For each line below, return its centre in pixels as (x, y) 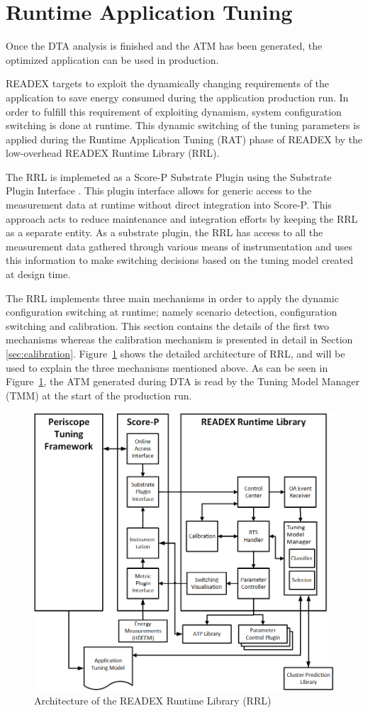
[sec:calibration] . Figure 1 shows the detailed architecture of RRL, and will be (175, 353)
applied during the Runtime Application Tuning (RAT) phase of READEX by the (184, 139)
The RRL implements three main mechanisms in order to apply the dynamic (172, 298)
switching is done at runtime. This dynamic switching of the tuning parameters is (183, 125)
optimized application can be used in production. (112, 59)
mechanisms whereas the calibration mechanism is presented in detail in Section (179, 339)
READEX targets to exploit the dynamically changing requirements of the (168, 83)
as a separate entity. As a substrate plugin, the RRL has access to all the (165, 232)
